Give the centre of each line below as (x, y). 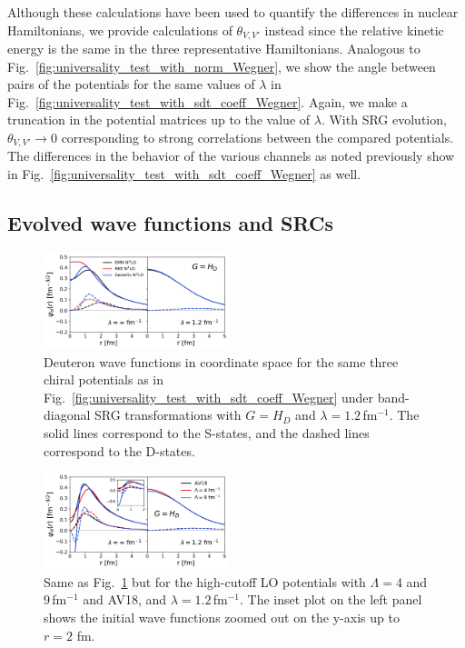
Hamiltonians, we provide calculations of (120, 30)
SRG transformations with (168, 415)
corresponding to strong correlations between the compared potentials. (257, 138)
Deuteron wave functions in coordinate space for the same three (221, 361)
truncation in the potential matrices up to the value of (159, 120)
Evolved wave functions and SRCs (170, 223)
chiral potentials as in (104, 379)
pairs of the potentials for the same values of (131, 84)
